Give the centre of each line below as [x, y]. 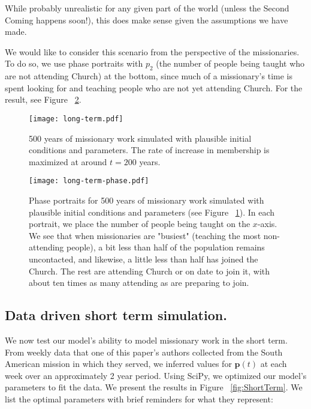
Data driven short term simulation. [116, 315]
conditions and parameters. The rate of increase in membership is [149, 150]
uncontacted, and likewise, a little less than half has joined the [144, 259]
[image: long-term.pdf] [76, 119]
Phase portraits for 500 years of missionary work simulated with [147, 200]
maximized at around [68, 161]
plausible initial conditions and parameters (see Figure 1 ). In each [152, 212]
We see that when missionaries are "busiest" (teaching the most [145, 235]
